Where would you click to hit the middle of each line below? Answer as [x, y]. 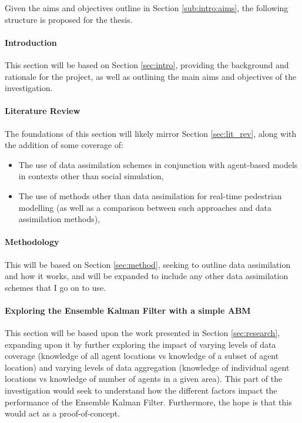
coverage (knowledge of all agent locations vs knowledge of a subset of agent [142, 356]
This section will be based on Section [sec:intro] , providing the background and [147, 64]
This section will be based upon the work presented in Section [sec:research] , [142, 333]
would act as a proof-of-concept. [63, 413]
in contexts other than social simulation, [91, 176]
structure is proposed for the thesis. [69, 19]
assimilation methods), [59, 219]
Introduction [31, 42]
